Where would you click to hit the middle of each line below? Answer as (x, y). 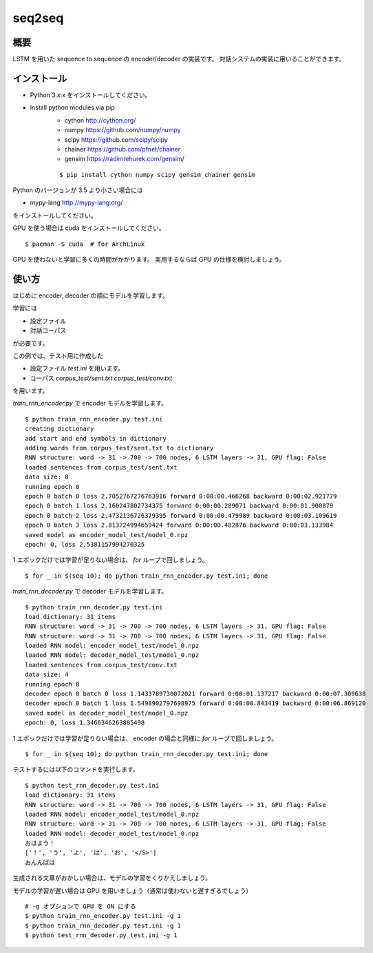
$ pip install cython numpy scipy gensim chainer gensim (158, 175)
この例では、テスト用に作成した (58, 355)
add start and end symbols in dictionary (96, 438)
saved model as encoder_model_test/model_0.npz (107, 535)
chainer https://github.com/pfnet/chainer (122, 149)
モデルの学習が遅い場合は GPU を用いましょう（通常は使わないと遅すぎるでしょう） (132, 890)
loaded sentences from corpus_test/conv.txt (102, 665)
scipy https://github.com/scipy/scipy (116, 139)
